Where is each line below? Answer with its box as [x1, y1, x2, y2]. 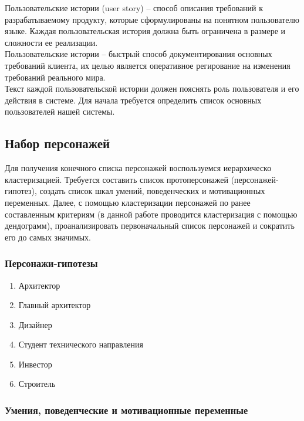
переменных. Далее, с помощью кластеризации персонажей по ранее [5, 196, 251, 208]
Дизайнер [18, 318, 52, 330]
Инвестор [18, 357, 52, 370]
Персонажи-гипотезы [5, 256, 98, 270]
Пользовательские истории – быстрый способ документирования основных [5, 48, 272, 60]
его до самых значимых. [5, 230, 91, 243]
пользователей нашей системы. [5, 105, 115, 118]
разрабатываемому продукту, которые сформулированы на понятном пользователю [5, 13, 299, 25]
